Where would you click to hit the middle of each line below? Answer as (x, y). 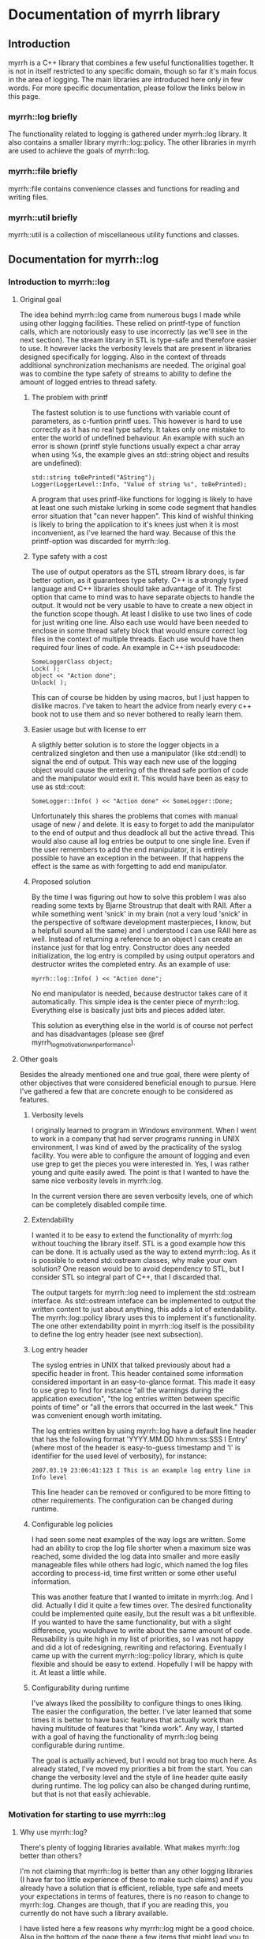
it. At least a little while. (69, 1673)
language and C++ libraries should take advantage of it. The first (136, 588)
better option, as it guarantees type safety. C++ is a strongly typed (140, 580)
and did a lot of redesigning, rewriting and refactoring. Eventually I (139, 1647)
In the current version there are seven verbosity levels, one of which (142, 1196)
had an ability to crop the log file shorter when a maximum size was (141, 1548)
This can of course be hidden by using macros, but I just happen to (140, 697)
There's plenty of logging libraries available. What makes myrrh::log (130, 1847)
